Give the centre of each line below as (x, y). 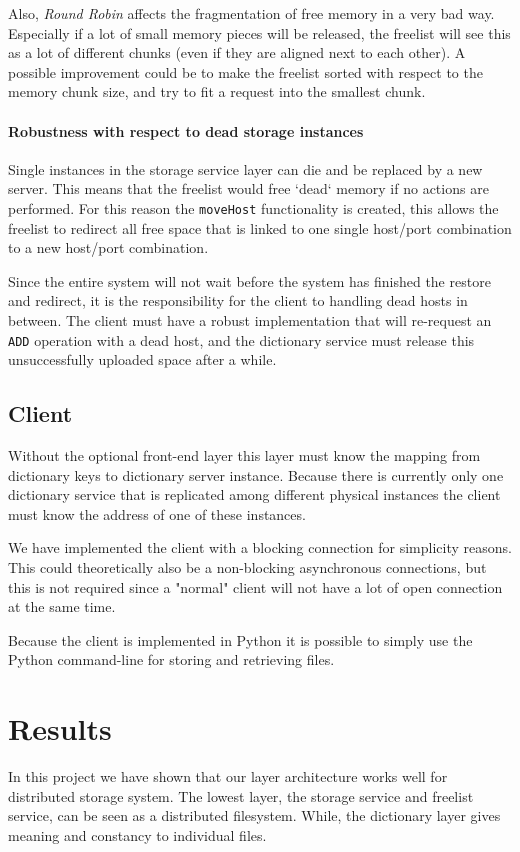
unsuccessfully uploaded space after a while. (142, 359)
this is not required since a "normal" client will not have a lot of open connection (255, 586)
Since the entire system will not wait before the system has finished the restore (249, 280)
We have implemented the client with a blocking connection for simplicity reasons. (260, 547)
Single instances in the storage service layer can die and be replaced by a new (245, 168)
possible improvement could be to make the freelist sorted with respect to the (245, 71)
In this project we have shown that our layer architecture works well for (228, 776)
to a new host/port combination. (108, 247)
